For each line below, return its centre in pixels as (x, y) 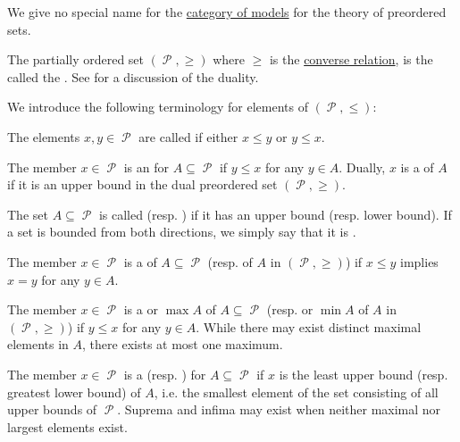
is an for (146, 167)
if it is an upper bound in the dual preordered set (142, 184)
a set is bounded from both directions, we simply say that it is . (182, 232)
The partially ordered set (76, 59)
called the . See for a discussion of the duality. (133, 76)
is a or (141, 309)
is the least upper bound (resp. (364, 374)
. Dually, (362, 167)
